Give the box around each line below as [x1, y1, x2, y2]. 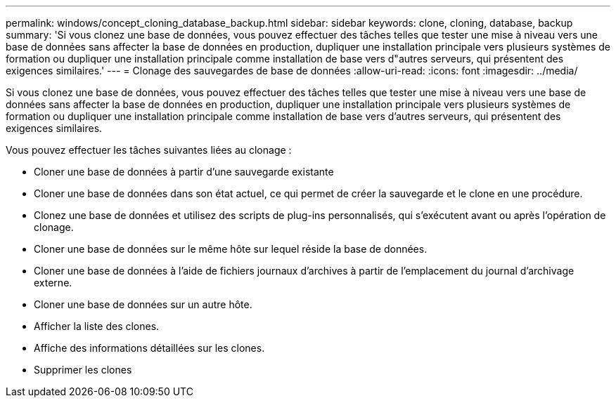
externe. [34, 277, 72, 289]
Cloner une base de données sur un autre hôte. [34, 298, 252, 310]
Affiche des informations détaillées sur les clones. [34, 342, 265, 354]
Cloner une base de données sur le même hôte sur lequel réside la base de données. [34, 243, 428, 255]
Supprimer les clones [34, 364, 132, 376]
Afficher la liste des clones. [34, 320, 160, 332]
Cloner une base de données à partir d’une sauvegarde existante [34, 166, 334, 178]
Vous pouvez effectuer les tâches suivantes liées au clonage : [6, 144, 292, 156]
